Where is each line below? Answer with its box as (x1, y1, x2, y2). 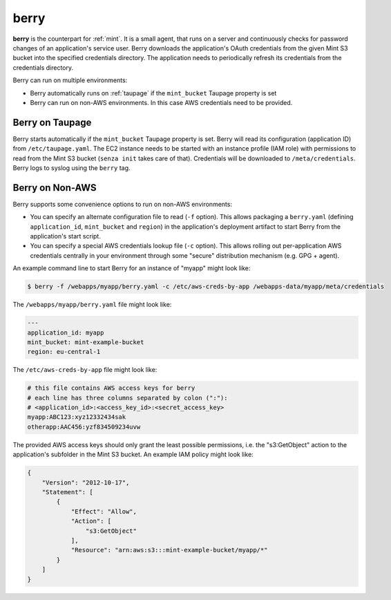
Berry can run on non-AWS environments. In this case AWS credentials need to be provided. (30, 98, 293, 106)
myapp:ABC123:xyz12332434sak (27, 413, 126, 421)
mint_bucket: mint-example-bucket (27, 338, 144, 346)
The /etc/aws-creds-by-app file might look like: (12, 366, 158, 374)
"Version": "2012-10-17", (41, 478, 130, 487)
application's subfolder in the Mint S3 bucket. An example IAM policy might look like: (12, 450, 254, 459)
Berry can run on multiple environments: (12, 76, 128, 84)
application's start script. (30, 232, 102, 241)
